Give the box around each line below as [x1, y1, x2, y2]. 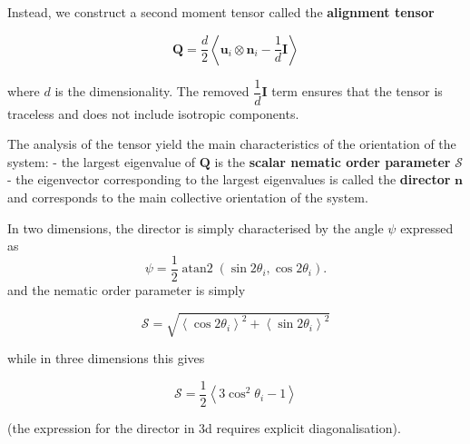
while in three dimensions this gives [7, 349, 205, 368]
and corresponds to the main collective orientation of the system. [7, 188, 368, 207]
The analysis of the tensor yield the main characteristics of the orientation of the [7, 134, 456, 153]
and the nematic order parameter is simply [7, 280, 246, 299]
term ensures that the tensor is [271, 82, 443, 101]
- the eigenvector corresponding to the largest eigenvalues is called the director [7, 170, 451, 189]
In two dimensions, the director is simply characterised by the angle [7, 218, 384, 237]
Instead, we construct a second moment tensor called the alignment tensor [7, 3, 435, 21]
